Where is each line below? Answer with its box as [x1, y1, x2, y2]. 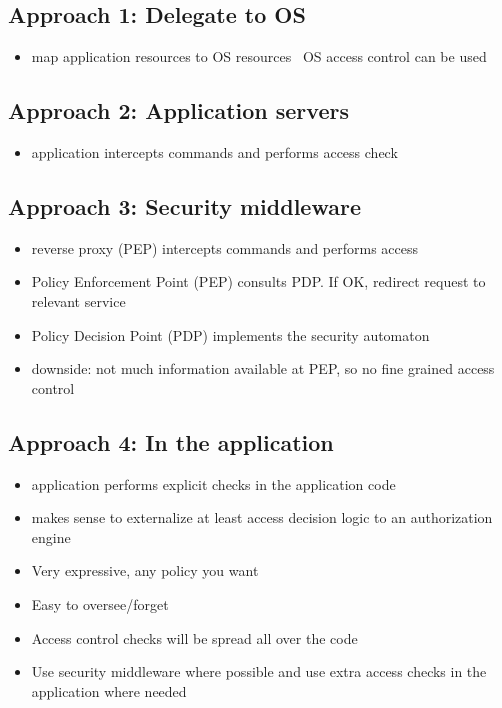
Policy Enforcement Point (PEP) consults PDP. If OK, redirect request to [31, 271, 486, 292]
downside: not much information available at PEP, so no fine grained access [31, 358, 495, 379]
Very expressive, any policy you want [31, 560, 259, 581]
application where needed [31, 680, 187, 701]
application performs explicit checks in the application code [31, 473, 396, 494]
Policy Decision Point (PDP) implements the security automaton [31, 324, 430, 345]
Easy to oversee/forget [31, 593, 169, 614]
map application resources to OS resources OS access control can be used [31, 46, 487, 67]
